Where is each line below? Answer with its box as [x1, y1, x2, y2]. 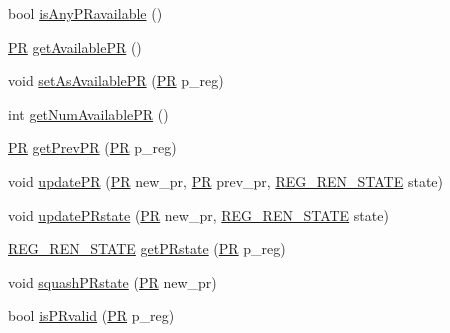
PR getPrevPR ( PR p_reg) [8, 137, 177, 158]
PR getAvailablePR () [8, 36, 142, 57]
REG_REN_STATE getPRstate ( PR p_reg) [8, 238, 286, 259]
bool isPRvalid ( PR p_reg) [8, 305, 175, 326]
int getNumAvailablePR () [8, 103, 169, 124]
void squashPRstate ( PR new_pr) [8, 271, 217, 292]
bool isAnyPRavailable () [8, 3, 163, 23]
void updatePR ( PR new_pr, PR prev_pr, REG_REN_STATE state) [8, 170, 443, 191]
